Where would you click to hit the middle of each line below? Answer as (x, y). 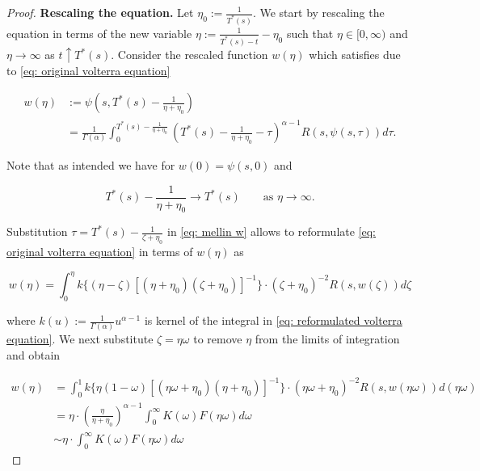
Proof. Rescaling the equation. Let (100, 12)
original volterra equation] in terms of (100, 252)
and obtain (34, 355)
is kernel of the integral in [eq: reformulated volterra (273, 320)
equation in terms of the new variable (99, 33)
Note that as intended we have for (91, 165)
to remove (218, 339)
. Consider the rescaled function (189, 55)
